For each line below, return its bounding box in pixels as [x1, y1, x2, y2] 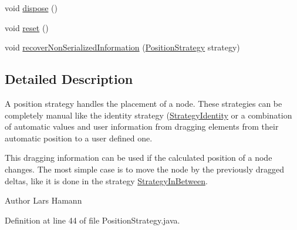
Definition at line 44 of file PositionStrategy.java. [5, 214, 180, 226]
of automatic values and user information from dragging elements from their [5, 120, 279, 133]
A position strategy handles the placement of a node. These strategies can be [5, 97, 282, 109]
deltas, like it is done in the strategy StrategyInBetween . [5, 174, 208, 187]
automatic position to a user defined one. [5, 131, 153, 144]
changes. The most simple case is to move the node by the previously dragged [5, 163, 285, 175]
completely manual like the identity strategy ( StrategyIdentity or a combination [5, 109, 292, 121]
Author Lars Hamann [5, 194, 82, 207]
